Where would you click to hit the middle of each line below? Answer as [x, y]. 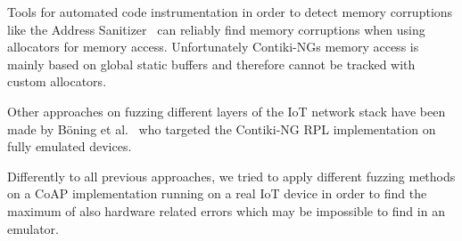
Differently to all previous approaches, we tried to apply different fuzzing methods [231, 176]
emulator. [33, 228]
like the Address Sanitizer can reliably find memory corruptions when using [216, 29]
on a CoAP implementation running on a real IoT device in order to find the [217, 193]
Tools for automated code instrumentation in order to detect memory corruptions [230, 12]
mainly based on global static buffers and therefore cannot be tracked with [211, 64]
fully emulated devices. [70, 146]
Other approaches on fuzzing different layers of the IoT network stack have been [227, 111]
